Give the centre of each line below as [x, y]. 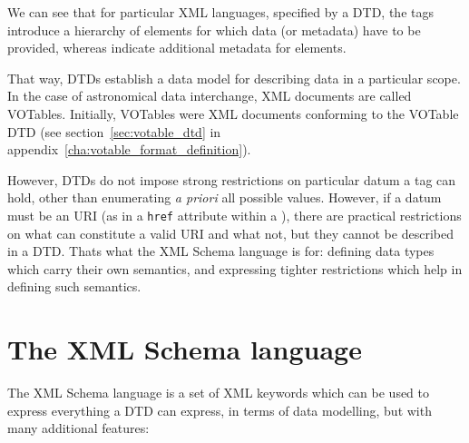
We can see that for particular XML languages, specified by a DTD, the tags [220, 12]
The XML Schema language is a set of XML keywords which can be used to [219, 393]
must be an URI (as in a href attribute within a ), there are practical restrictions [234, 215]
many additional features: [78, 428]
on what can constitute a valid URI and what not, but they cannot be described [230, 233]
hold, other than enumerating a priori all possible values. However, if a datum [225, 197]
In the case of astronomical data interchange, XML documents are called [210, 96]
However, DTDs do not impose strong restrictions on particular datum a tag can [232, 179]
